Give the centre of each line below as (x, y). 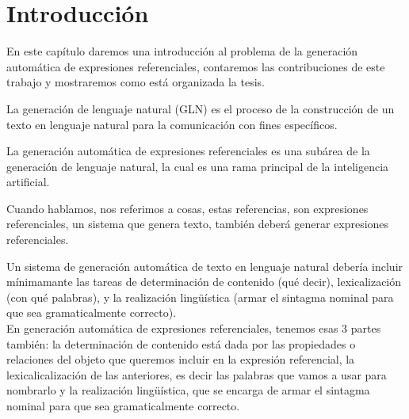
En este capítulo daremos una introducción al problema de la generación (182, 51)
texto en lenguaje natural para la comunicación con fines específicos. (172, 124)
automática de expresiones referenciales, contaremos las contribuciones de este (196, 66)
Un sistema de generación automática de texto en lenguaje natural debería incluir (205, 266)
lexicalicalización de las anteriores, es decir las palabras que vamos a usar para (197, 374)
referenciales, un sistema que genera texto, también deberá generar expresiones (198, 224)
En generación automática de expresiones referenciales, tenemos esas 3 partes (194, 328)
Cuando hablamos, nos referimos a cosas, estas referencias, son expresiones (187, 208)
